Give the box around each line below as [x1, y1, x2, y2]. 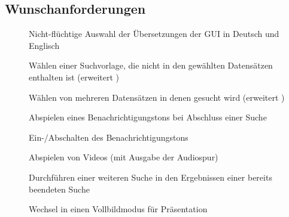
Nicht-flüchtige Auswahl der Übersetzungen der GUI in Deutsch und [29, 27, 279, 40]
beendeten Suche [29, 182, 90, 195]
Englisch [29, 39, 60, 51]
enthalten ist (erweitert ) [29, 70, 120, 83]
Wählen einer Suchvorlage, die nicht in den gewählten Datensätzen [29, 59, 273, 72]
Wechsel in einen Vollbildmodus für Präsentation [29, 203, 208, 215]
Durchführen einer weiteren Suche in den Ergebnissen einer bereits [29, 170, 272, 183]
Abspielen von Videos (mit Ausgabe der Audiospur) [29, 151, 218, 163]
